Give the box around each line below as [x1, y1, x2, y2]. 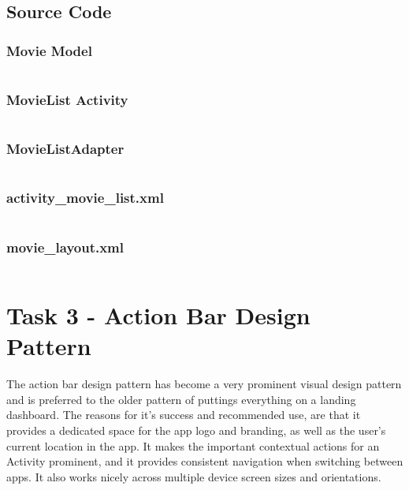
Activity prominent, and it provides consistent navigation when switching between [6, 453, 403, 469]
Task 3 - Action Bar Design [6, 299, 310, 331]
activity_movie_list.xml [6, 188, 164, 208]
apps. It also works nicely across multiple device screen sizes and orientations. [6, 468, 381, 484]
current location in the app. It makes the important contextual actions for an [6, 437, 380, 454]
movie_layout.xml [6, 237, 124, 256]
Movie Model [6, 40, 92, 60]
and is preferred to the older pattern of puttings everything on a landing [6, 391, 356, 407]
